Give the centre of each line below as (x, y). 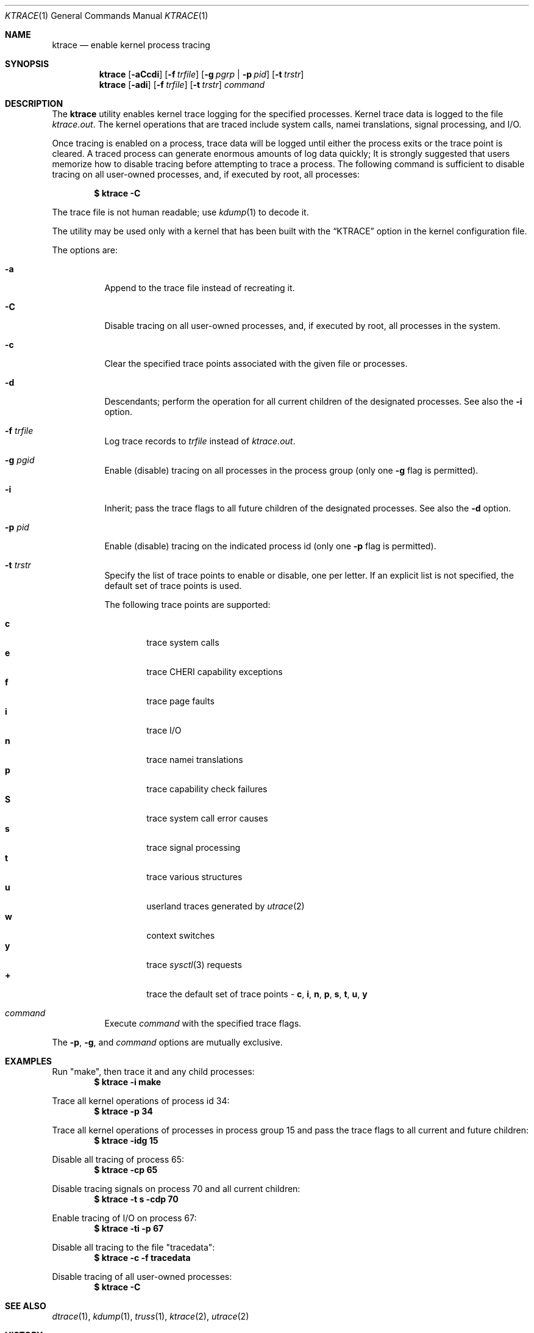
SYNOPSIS (27, 64)
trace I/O (164, 730)
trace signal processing (194, 847)
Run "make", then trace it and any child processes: (153, 1071)
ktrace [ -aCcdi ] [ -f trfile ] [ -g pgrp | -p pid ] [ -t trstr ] (201, 74)
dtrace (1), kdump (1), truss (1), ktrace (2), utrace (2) (151, 1316)
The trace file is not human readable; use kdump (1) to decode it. (180, 212)
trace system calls (183, 642)
